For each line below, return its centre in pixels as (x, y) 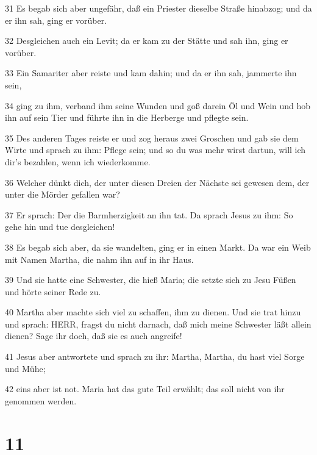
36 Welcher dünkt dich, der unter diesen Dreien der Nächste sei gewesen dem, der (157, 182)
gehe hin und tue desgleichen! (60, 227)
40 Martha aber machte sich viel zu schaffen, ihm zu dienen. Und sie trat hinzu (153, 312)
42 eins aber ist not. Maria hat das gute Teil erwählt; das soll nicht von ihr (145, 389)
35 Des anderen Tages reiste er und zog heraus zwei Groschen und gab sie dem (152, 138)
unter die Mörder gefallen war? (62, 194)
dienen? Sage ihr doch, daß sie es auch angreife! (94, 336)
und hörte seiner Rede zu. (53, 291)
